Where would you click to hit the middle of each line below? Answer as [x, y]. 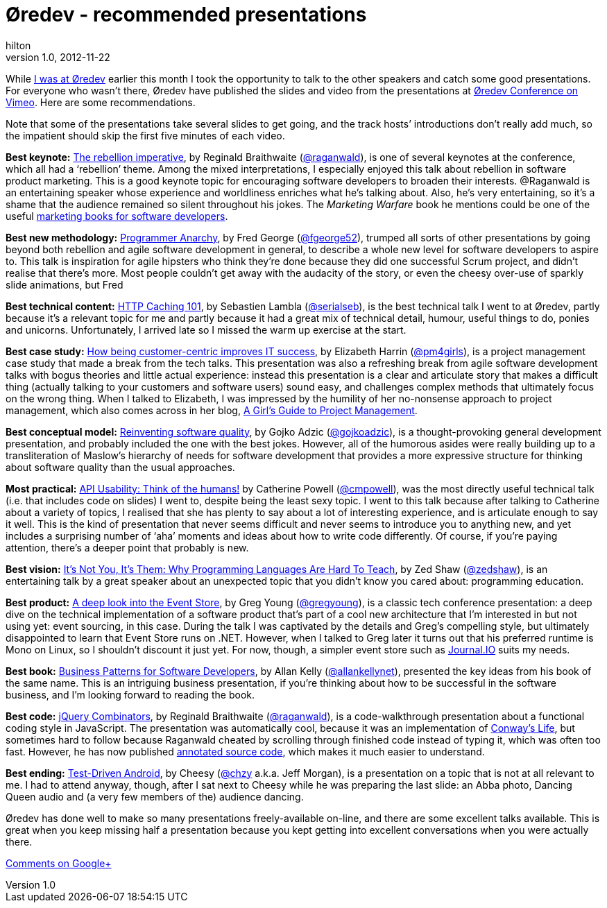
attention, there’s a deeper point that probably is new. [127, 547]
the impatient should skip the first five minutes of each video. [145, 135]
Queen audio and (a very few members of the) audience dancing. [155, 796]
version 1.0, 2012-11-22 [58, 57]
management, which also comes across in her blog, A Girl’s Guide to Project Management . [212, 410]
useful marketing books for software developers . [117, 216]
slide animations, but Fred [65, 284]
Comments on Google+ [59, 863]
